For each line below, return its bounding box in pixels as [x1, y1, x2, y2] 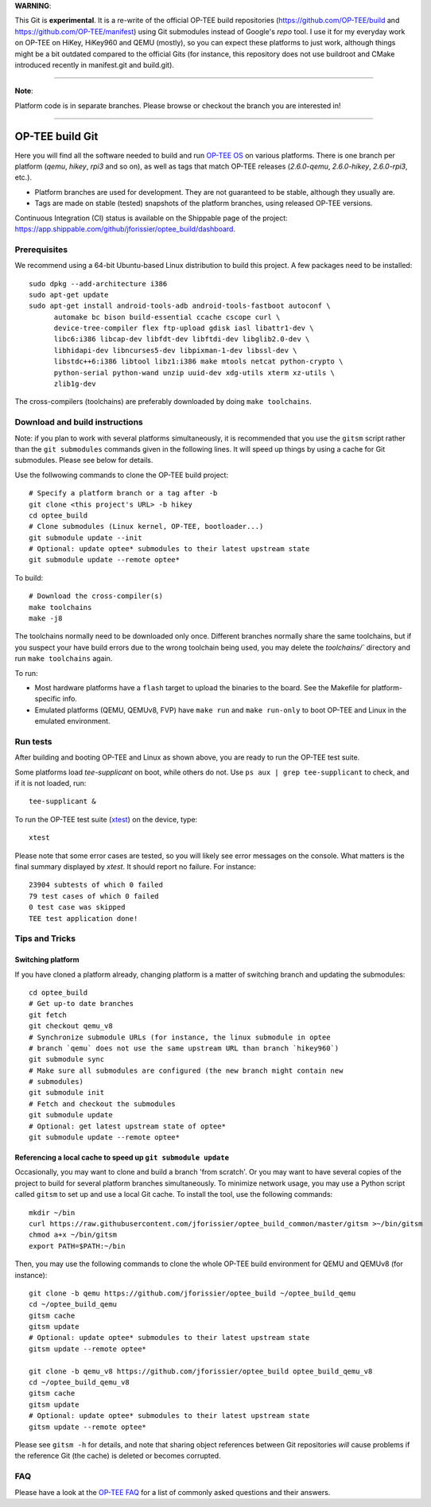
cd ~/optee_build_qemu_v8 [29, 1378, 130, 1387]
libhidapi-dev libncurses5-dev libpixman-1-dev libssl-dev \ [53, 346, 297, 355]
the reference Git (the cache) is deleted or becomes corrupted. [14, 1451, 222, 1461]
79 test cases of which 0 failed [29, 891, 159, 900]
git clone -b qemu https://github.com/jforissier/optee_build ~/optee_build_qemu [29, 1288, 356, 1298]
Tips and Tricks [14, 933, 76, 944]
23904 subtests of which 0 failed [29, 880, 163, 890]
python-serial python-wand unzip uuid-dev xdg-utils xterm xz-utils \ [53, 368, 336, 377]
